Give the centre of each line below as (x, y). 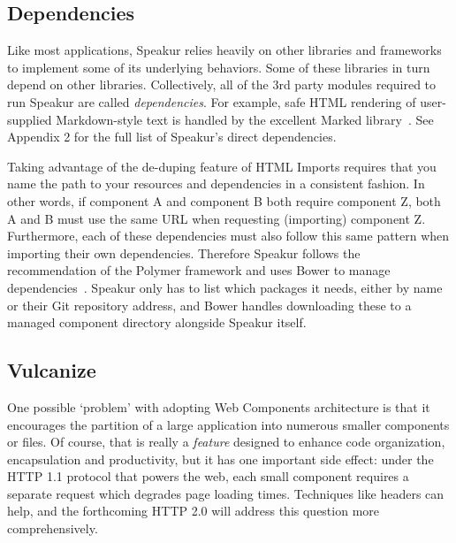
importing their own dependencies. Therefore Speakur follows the (184, 252)
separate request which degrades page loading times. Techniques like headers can (226, 493)
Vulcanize (52, 370)
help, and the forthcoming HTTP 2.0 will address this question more (194, 511)
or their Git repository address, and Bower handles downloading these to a (209, 305)
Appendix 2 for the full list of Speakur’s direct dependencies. (172, 137)
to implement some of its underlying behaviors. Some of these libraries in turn (219, 67)
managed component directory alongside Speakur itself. (157, 322)
